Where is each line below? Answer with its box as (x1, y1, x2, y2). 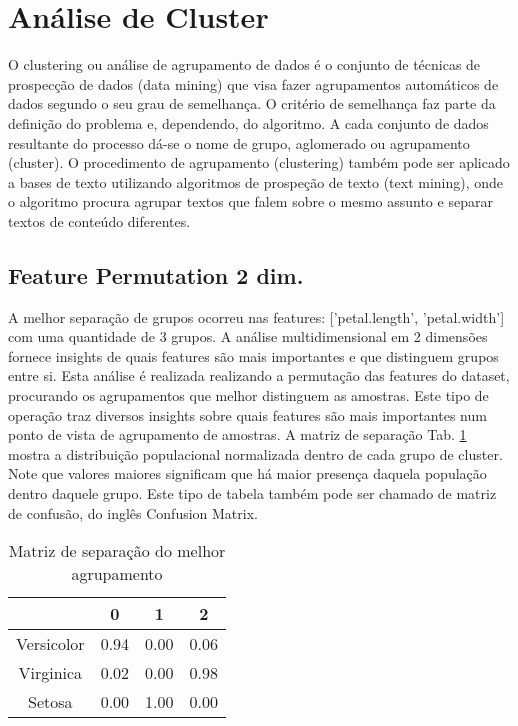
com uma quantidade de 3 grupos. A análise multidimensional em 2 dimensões (8, 326, 488, 347)
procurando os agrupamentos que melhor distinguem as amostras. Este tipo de (8, 385, 489, 406)
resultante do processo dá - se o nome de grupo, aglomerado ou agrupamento (8, 132, 470, 153)
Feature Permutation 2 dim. (8, 259, 304, 290)
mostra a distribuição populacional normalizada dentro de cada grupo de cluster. (8, 443, 503, 464)
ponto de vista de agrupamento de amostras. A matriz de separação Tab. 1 (8, 424, 467, 445)
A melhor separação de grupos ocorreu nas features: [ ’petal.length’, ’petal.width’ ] (8, 306, 505, 327)
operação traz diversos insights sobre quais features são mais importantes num (8, 404, 487, 425)
